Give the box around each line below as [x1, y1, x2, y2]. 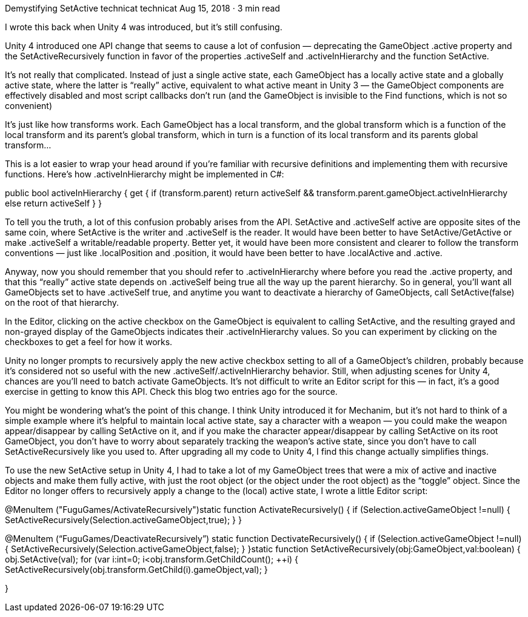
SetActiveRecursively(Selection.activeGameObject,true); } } [5, 515, 242, 525]
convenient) [5, 101, 52, 111]
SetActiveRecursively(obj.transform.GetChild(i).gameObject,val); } [5, 564, 268, 575]
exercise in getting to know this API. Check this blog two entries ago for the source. [5, 386, 338, 397]
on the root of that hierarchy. [5, 297, 119, 308]
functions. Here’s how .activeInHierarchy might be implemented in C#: [5, 169, 284, 179]
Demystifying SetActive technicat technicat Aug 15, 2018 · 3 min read [5, 3, 280, 13]
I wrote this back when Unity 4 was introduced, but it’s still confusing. [5, 22, 282, 32]
